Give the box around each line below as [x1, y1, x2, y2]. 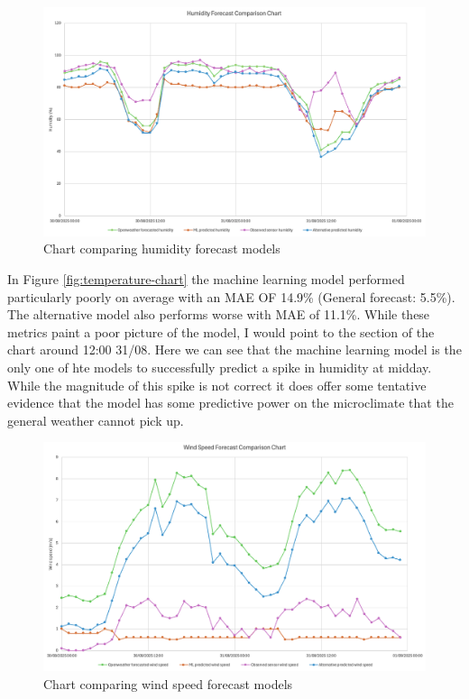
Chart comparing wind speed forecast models [43, 674, 293, 693]
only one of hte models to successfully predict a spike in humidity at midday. [7, 357, 432, 376]
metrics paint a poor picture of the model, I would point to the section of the [7, 322, 435, 341]
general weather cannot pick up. [7, 410, 184, 429]
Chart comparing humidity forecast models [43, 239, 280, 258]
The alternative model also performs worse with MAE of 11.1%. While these [7, 305, 430, 324]
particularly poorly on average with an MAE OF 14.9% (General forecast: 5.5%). [7, 287, 455, 306]
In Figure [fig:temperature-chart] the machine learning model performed [7, 270, 405, 288]
